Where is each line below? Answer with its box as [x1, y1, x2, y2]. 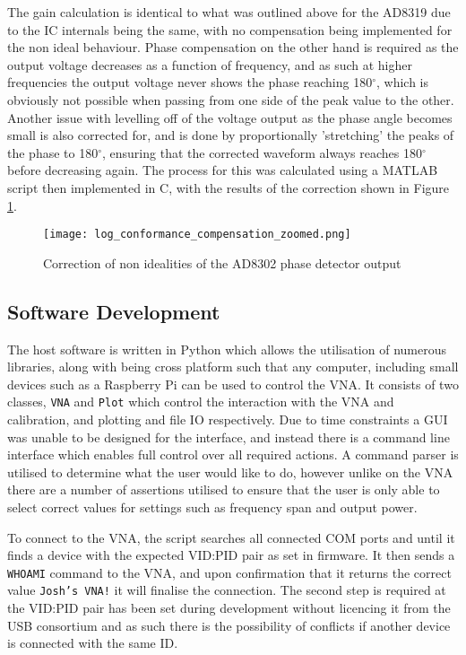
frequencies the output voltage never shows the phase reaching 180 [7, 73, 373, 92]
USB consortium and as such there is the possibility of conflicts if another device [7, 616, 451, 634]
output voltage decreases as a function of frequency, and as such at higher [7, 55, 413, 74]
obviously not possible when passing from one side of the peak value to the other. [7, 90, 454, 109]
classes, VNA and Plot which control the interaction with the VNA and [7, 392, 394, 411]
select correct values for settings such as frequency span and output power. [7, 497, 418, 516]
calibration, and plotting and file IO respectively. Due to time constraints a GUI [7, 410, 448, 429]
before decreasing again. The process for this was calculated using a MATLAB [7, 161, 438, 179]
